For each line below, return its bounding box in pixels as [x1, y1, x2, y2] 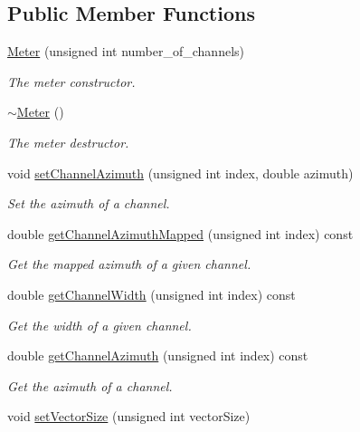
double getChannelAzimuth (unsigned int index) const [7, 346, 308, 365]
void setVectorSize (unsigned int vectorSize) [7, 407, 251, 426]
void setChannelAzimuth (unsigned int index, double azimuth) [7, 163, 354, 182]
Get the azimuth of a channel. [7, 376, 173, 395]
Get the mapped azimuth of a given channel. [7, 254, 251, 274]
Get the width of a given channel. [7, 315, 192, 334]
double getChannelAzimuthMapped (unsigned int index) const [7, 224, 354, 243]
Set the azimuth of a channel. [7, 194, 170, 213]
